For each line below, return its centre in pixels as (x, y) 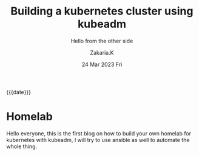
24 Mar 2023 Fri (102, 64)
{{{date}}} (19, 92)
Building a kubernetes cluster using (102, 11)
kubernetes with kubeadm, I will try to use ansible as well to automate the (98, 140)
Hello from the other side (102, 41)
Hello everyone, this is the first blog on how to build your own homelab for (99, 133)
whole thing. (22, 146)
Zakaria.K (102, 52)
